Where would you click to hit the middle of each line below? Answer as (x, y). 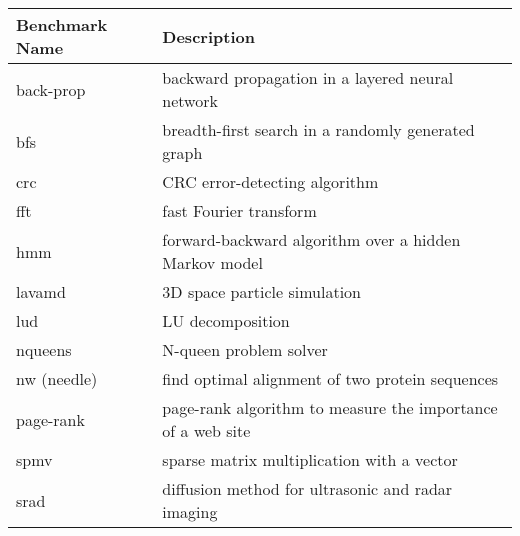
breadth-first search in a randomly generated (318, 129)
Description (208, 36)
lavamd (41, 291)
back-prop (51, 89)
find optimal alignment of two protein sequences (330, 378)
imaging (190, 511)
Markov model (212, 262)
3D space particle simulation (261, 291)
